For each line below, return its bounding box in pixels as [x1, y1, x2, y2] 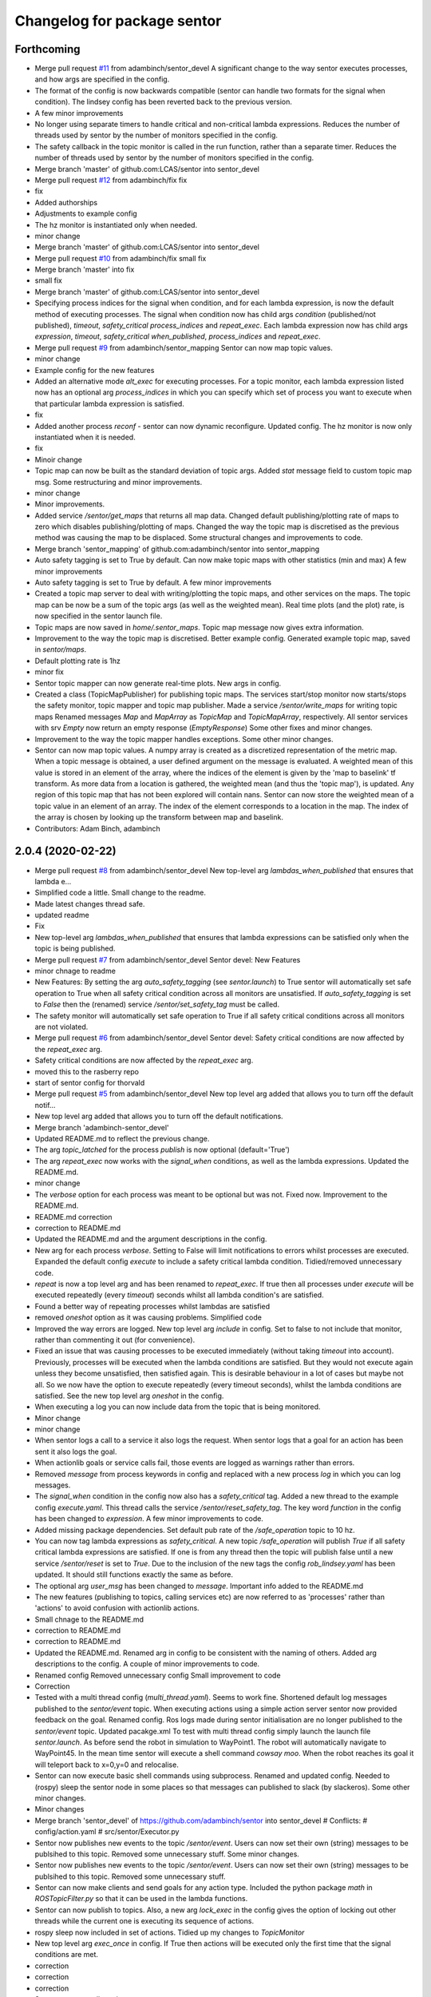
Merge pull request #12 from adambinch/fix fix [34, 175, 188, 185]
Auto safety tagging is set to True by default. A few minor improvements [34, 578, 271, 587]
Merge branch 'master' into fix [34, 264, 135, 275]
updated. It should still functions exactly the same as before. [34, 1570, 234, 1579]
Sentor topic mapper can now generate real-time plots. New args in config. [34, 678, 282, 688]
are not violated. [34, 1022, 89, 1031]
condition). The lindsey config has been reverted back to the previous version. [34, 97, 293, 107]
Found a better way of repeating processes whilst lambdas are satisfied [34, 1301, 271, 1311]
